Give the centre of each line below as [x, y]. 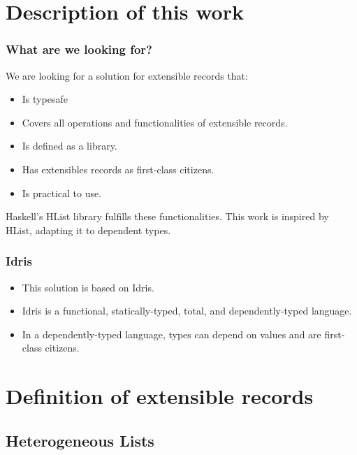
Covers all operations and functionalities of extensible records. [155, 122]
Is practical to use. [62, 193]
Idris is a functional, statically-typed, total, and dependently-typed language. [187, 311]
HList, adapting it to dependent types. [88, 230]
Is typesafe [45, 99]
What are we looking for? [79, 49]
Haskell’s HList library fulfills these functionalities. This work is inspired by [167, 216]
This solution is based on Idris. [88, 287]
